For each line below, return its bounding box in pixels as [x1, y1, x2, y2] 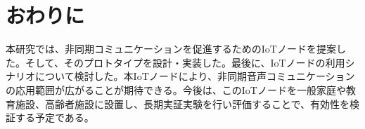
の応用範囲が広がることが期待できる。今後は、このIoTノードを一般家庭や [6, 82, 346, 97]
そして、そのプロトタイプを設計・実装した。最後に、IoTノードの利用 [25, 55, 345, 69]
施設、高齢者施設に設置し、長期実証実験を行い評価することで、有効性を [15, 96, 350, 111]
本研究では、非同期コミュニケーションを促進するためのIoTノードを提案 [6, 41, 336, 56]
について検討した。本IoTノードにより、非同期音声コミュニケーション [34, 69, 355, 83]
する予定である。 [15, 110, 94, 125]
